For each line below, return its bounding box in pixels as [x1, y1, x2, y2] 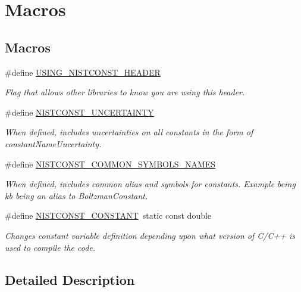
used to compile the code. [5, 241, 96, 253]
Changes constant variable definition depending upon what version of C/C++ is [5, 229, 296, 241]
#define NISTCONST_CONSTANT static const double [5, 209, 212, 222]
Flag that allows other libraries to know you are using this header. [5, 86, 245, 98]
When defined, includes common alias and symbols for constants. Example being [5, 178, 296, 190]
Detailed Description [5, 270, 135, 288]
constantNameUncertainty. [5, 137, 102, 150]
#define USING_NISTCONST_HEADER [5, 66, 161, 78]
